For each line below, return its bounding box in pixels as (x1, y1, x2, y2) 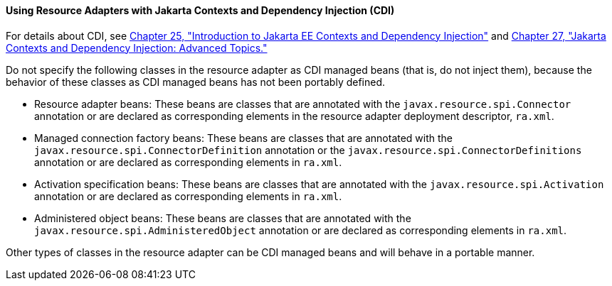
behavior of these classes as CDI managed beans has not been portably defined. (6, 75, 386, 88)
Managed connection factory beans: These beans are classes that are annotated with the (34, 131, 453, 144)
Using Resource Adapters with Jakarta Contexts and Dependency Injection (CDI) (6, 4, 395, 16)
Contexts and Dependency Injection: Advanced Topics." (6, 41, 268, 54)
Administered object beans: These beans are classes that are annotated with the (34, 211, 411, 224)
